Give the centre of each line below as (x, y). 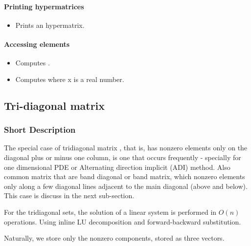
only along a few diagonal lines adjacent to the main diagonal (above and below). (126, 186)
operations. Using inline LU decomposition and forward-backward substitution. (123, 221)
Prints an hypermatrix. (50, 25)
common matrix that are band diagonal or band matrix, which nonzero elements (125, 176)
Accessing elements (37, 44)
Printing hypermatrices (44, 6)
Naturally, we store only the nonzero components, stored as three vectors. (114, 238)
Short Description (40, 130)
